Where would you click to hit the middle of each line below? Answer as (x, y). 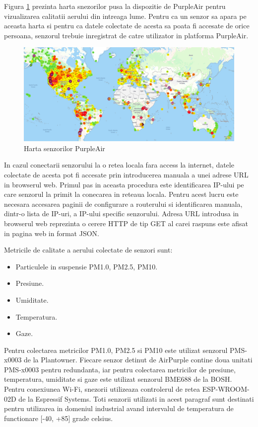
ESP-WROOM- (226, 389)
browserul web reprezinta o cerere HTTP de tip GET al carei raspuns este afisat (126, 223)
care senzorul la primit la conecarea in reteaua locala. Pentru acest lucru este (121, 194)
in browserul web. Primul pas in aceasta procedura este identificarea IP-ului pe (124, 184)
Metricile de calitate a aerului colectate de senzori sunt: (88, 250)
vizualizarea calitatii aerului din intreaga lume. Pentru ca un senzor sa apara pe (125, 16)
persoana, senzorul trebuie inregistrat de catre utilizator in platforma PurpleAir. (126, 35)
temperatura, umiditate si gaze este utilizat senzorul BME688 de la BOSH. (118, 379)
